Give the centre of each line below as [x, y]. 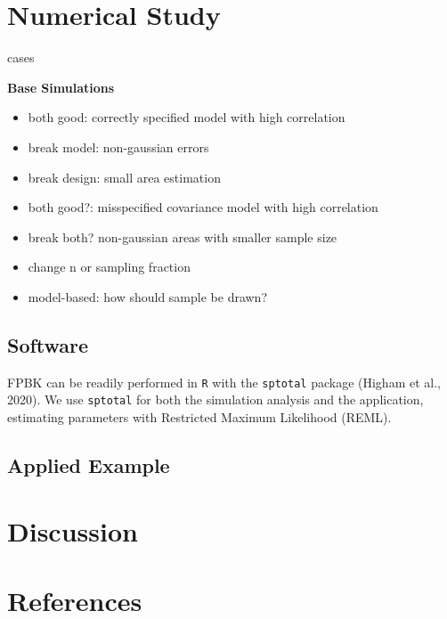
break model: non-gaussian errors [118, 147]
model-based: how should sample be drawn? [148, 296]
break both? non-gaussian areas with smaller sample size [183, 236]
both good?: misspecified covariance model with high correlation [203, 207]
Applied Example [89, 464]
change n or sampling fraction [109, 267]
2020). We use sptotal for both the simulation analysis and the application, [215, 399]
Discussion [73, 530]
